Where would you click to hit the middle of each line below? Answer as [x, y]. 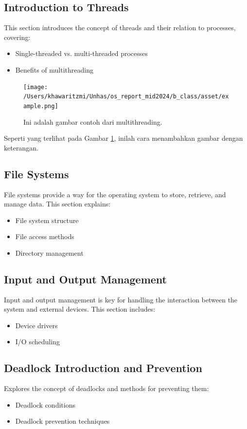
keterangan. [21, 147]
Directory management [49, 252]
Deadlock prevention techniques [62, 421]
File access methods [45, 236]
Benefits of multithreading [54, 69]
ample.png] [41, 106]
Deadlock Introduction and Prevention [103, 368]
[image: [36, 87]
